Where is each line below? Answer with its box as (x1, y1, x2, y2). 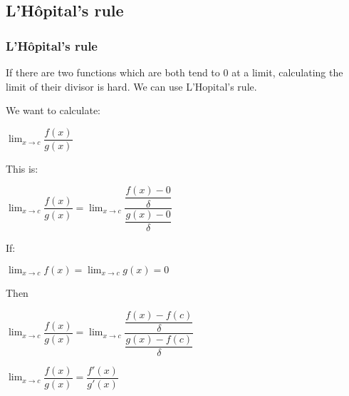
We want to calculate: (6, 103, 100, 118)
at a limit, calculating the (231, 65, 343, 79)
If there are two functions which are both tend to (6, 65, 220, 79)
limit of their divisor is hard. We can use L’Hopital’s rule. (6, 78, 257, 93)
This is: (6, 161, 38, 176)
